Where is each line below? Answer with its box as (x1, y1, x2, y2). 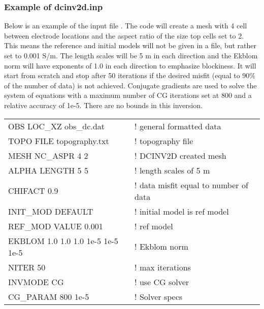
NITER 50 (8, 261, 46, 273)
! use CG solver (135, 276, 189, 288)
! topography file (135, 134, 193, 147)
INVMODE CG (8, 276, 64, 288)
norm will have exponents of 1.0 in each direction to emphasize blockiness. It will (4, 60, 256, 71)
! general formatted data (135, 120, 221, 132)
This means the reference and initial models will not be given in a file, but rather (4, 40, 256, 51)
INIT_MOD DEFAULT (8, 205, 93, 217)
